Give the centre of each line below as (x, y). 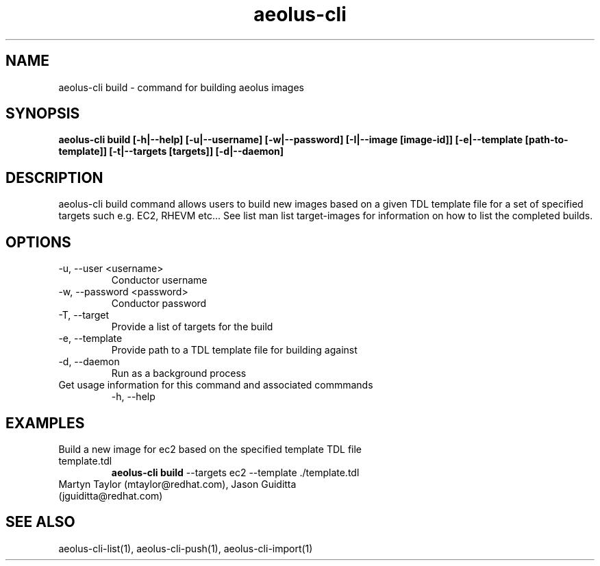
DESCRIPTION (54, 177)
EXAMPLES (45, 423)
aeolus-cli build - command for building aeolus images (181, 87)
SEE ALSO (40, 522)
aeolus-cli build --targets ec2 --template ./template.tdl (235, 472)
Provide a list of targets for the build (192, 327)
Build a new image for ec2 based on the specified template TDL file (210, 449)
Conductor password (159, 304)
